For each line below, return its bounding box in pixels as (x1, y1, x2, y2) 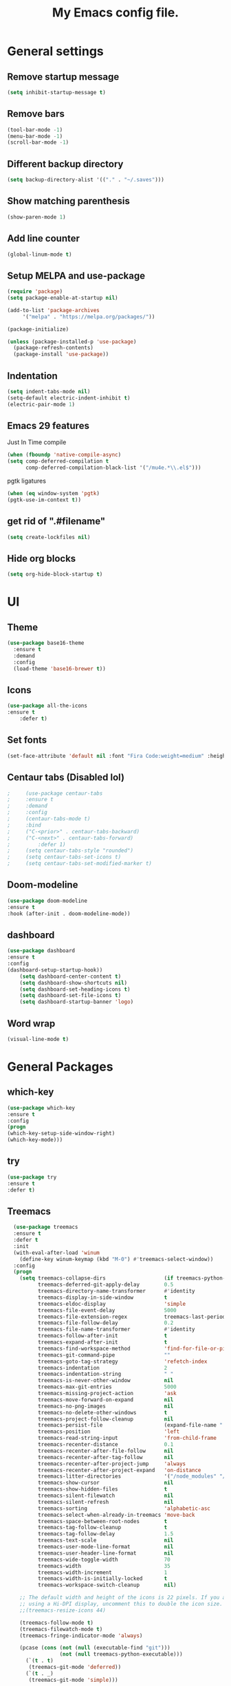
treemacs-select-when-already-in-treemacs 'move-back (37, 1511, 195, 1518)
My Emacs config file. (52, 5, 179, 21)
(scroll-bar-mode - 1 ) (7, 139, 69, 146)
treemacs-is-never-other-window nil (37, 1377, 174, 1384)
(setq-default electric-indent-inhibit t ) (7, 394, 131, 402)
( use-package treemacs (13, 1224, 78, 1231)
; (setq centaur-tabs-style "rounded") (7, 847, 134, 854)
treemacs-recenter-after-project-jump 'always (37, 1460, 186, 1467)
